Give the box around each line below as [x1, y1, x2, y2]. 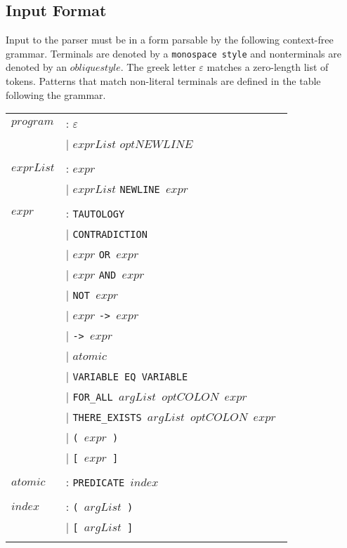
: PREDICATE [65, 474, 125, 490]
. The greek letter [120, 60, 196, 74]
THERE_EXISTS [72, 412, 142, 424]
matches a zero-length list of [207, 60, 329, 74]
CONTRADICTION [72, 229, 148, 241]
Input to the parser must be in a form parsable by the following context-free [6, 32, 334, 47]
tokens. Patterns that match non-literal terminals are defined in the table [6, 74, 321, 88]
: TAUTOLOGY [65, 205, 125, 222]
